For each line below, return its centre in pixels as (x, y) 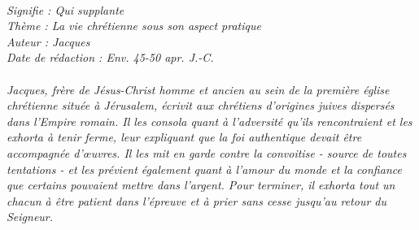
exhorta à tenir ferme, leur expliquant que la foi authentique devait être (184, 137)
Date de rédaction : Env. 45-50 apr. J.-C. (110, 57)
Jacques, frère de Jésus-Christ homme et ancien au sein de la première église (198, 89)
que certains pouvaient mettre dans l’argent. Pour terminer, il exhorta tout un (201, 185)
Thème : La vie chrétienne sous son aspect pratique (134, 26)
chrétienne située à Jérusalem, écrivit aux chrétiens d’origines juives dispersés (201, 105)
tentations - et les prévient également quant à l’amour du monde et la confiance (204, 169)
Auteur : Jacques (48, 41)
